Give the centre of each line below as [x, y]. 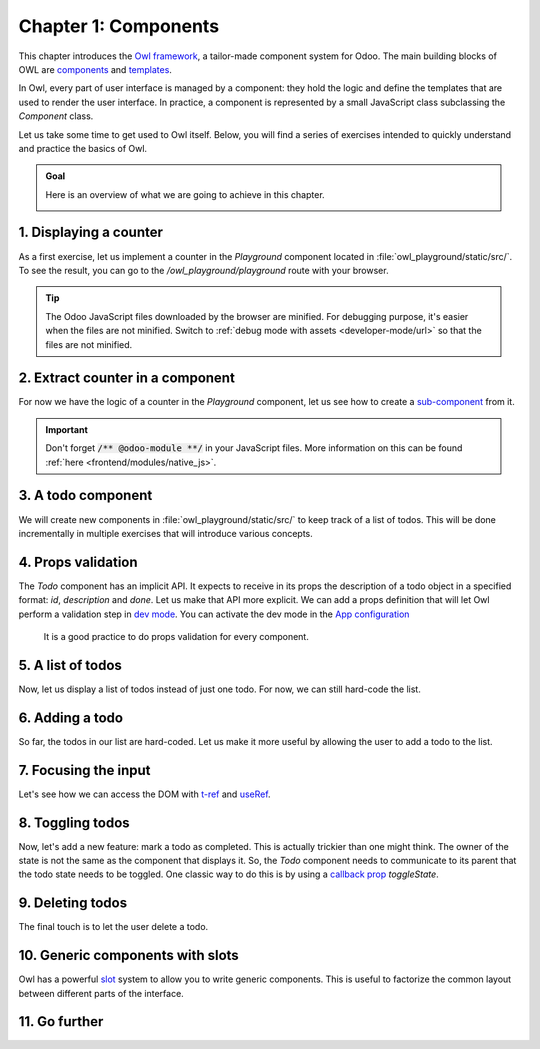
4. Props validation [78, 561]
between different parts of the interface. [101, 993]
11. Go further [61, 1021]
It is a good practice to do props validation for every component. [176, 636]
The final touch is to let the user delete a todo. [113, 927]
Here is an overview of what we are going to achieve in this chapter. [185, 194]
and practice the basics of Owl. [83, 148]
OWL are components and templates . [95, 69]
